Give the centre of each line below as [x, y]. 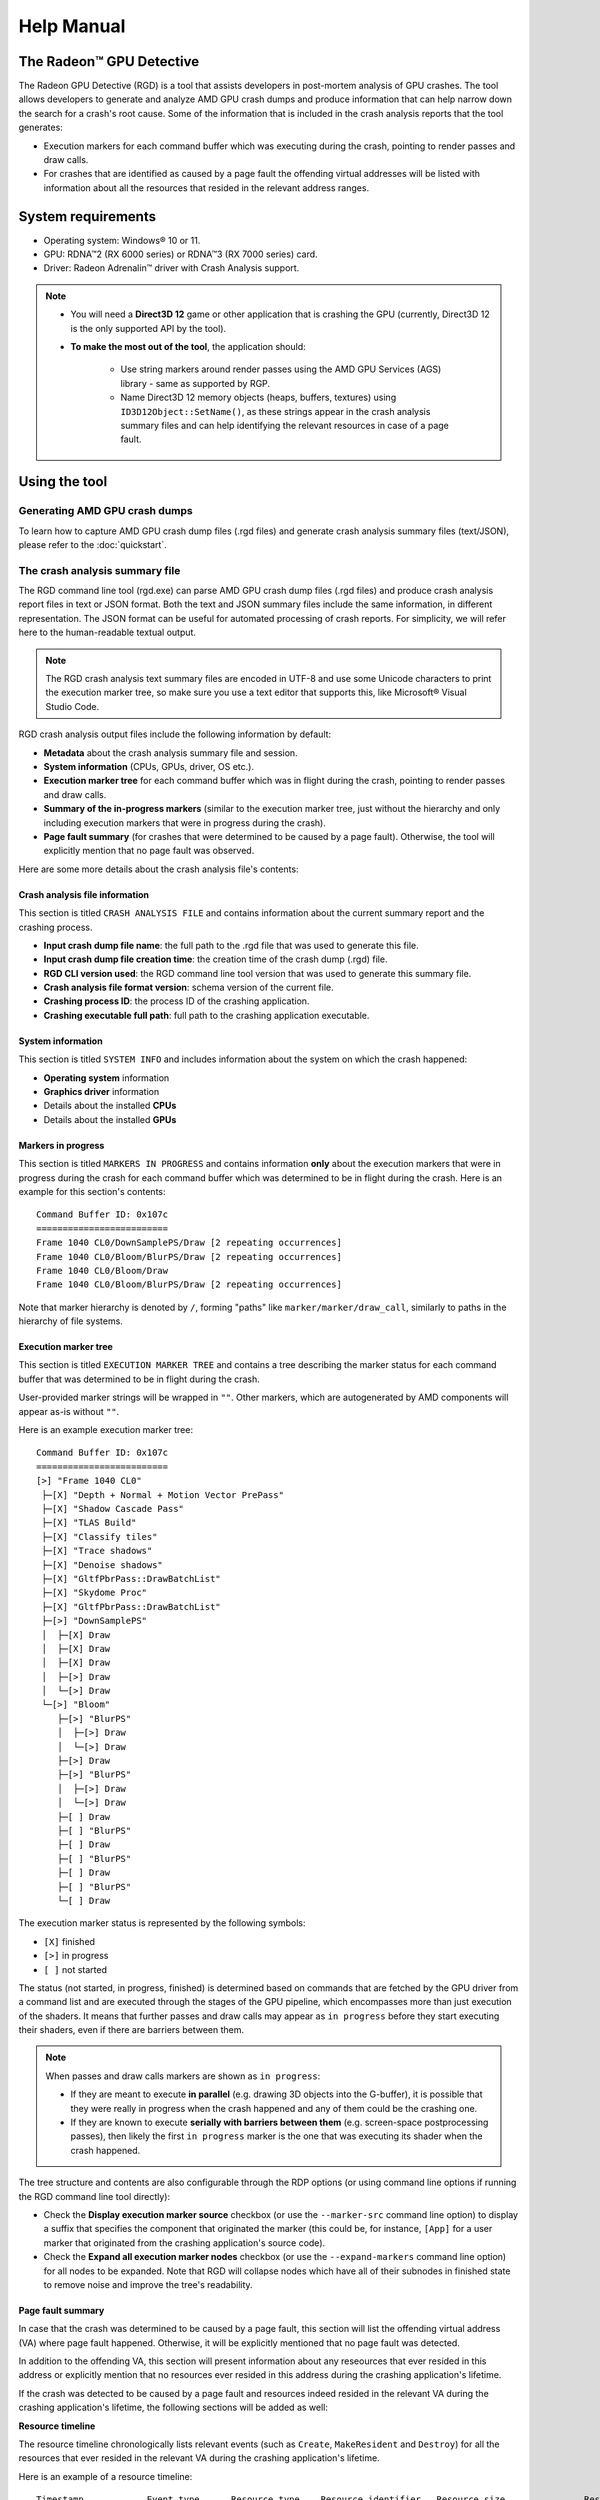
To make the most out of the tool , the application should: [188, 347]
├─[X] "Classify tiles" [99, 1536]
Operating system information [106, 1077]
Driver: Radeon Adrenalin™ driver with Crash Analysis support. [171, 268]
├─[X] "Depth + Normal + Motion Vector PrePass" [163, 1494]
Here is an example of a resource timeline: [105, 2476]
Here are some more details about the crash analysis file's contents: [158, 869]
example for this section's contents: [92, 1191]
